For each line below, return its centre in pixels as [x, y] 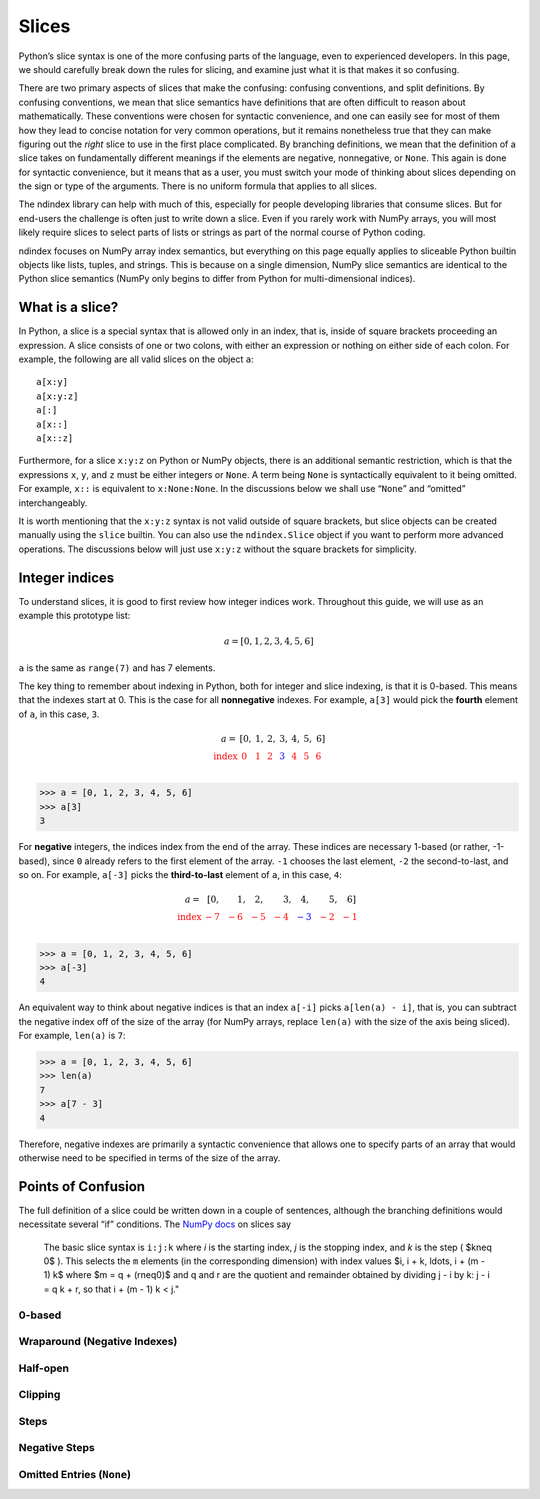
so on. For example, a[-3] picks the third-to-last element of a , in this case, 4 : [180, 874]
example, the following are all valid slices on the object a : [136, 359]
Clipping [39, 1395]
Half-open [44, 1368]
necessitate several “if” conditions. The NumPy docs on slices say [155, 1224]
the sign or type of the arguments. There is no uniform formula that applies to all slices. [198, 186]
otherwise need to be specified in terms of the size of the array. [149, 1158]
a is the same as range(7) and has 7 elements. [117, 667]
